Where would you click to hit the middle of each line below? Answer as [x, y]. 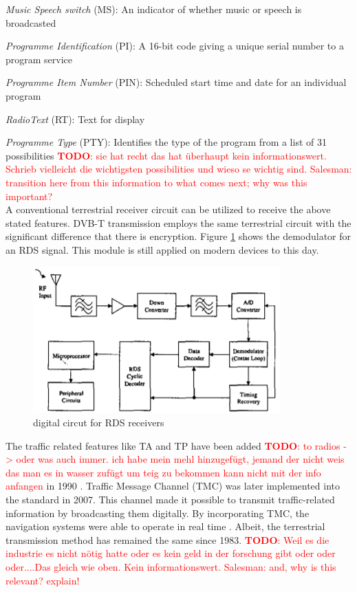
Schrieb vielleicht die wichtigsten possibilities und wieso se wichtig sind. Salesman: [179, 169]
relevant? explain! [43, 580]
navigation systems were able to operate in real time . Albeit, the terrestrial [165, 526]
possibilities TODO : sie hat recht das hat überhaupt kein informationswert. [166, 155]
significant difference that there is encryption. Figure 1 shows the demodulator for [178, 236]
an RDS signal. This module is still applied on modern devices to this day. [162, 249]
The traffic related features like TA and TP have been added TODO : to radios [173, 445]
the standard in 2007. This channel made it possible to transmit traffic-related [170, 500]
